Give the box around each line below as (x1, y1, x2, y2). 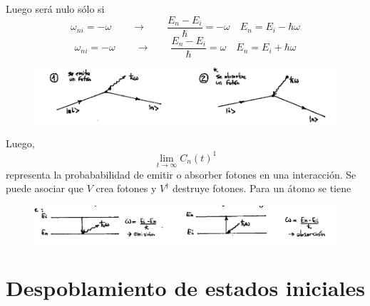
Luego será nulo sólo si (6, 1, 105, 16)
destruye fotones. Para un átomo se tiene (173, 181, 351, 196)
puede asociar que (6, 181, 84, 196)
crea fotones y (96, 181, 157, 196)
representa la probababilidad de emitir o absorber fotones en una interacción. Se (6, 167, 356, 181)
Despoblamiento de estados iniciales (6, 273, 365, 302)
